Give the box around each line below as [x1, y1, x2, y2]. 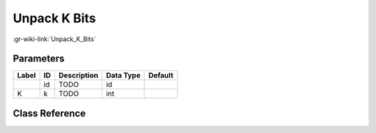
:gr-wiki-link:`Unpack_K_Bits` [13, 35, 97, 43]
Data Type [105, 70, 141, 80]
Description [58, 70, 99, 80]
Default [148, 70, 174, 80]
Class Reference [13, 107, 86, 119]
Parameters [13, 53, 65, 65]
